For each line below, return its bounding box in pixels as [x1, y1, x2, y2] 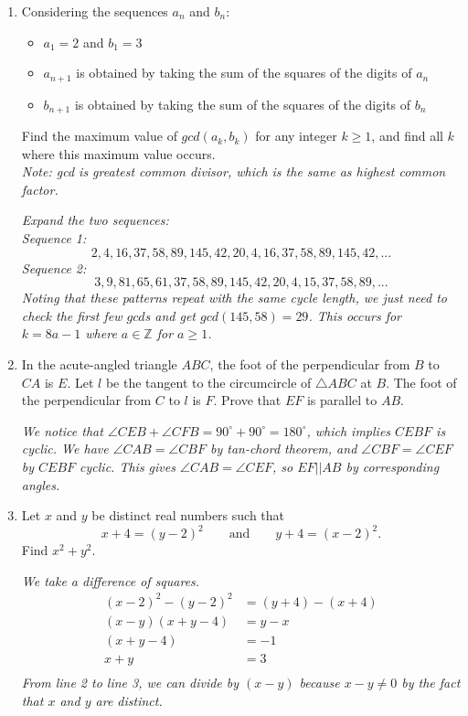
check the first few [21, 305, 122, 325]
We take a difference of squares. [21, 571, 200, 590]
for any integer [255, 126, 337, 145]
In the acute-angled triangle [21, 355, 177, 374]
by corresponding [346, 457, 440, 476]
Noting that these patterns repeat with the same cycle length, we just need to [21, 288, 447, 307]
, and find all [371, 126, 443, 145]
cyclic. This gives [80, 457, 175, 476]
